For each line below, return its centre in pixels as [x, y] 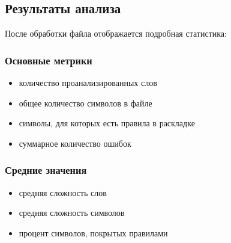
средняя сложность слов [63, 192]
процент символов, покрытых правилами [93, 232]
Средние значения [46, 170]
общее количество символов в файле [85, 103]
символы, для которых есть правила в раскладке [107, 123]
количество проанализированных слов [88, 83]
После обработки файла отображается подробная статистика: [116, 33]
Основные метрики [49, 60]
